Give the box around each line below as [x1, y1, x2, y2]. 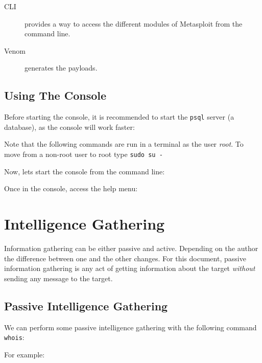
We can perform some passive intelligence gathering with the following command [4, 322, 257, 332]
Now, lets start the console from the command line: [4, 166, 165, 176]
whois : [4, 332, 25, 343]
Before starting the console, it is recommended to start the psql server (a [4, 111, 234, 122]
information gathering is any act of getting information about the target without [4, 263, 255, 274]
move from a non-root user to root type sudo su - [4, 149, 163, 160]
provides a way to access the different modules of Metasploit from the [25, 18, 243, 29]
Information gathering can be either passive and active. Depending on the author [4, 242, 258, 253]
